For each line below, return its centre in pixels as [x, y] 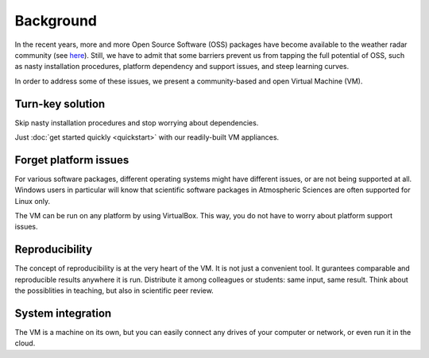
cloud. [25, 343]
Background [56, 21]
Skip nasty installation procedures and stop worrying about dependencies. [137, 122]
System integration [63, 313]
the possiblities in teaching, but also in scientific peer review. [114, 291]
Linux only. [33, 201]
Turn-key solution [60, 104]
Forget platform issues [72, 160]
